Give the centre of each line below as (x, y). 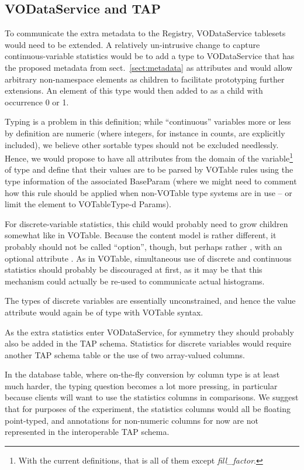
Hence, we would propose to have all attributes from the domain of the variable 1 (149, 157)
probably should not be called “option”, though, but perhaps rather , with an (144, 246)
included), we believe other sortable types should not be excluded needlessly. (142, 144)
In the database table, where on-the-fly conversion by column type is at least (142, 374)
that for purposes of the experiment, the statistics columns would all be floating (148, 409)
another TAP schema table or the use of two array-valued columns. (125, 354)
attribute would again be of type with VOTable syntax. (104, 312)
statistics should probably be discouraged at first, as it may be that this (134, 270)
